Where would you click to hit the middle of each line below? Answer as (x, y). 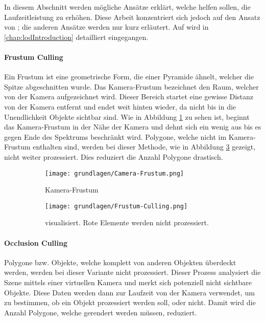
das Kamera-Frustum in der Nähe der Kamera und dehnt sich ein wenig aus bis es (133, 127)
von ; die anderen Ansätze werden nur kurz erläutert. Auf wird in (106, 27)
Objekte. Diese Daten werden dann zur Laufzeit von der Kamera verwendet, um (129, 292)
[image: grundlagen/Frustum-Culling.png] (116, 206)
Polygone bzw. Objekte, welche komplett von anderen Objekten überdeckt (120, 262)
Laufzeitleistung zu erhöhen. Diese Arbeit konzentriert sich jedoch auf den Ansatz (132, 17)
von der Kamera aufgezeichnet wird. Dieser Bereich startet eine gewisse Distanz (129, 97)
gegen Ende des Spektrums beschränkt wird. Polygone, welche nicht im (115, 136)
